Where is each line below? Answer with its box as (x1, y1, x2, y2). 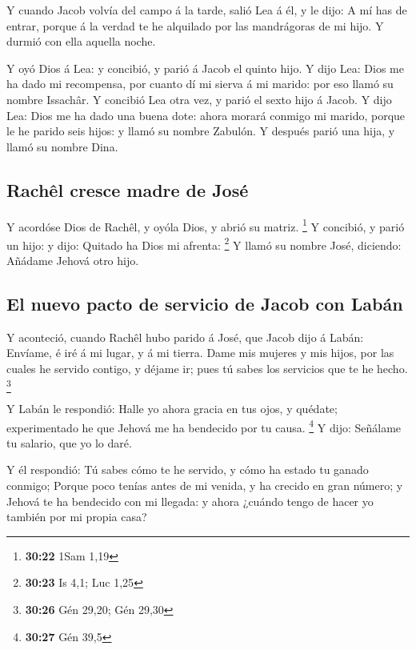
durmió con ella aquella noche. (6, 33, 156, 50)
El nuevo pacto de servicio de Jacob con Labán (6, 291, 403, 316)
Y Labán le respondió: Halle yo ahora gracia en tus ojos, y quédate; (6, 399, 338, 416)
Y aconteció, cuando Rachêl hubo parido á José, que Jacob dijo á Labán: (6, 328, 364, 345)
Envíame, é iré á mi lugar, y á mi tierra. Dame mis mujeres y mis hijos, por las (6, 344, 394, 361)
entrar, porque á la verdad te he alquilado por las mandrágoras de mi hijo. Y (6, 17, 384, 34)
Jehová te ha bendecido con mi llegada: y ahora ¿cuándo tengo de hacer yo (6, 492, 374, 509)
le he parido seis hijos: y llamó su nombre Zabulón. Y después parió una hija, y (6, 122, 395, 139)
